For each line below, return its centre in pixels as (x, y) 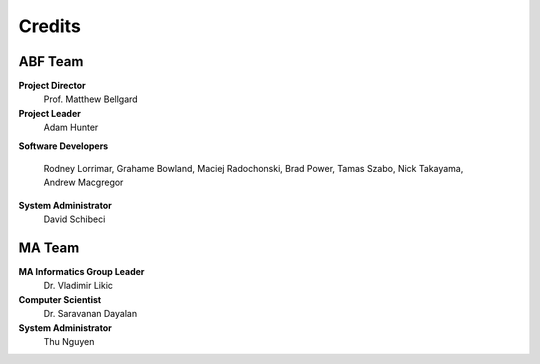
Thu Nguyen (69, 342)
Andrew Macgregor (83, 182)
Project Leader (50, 113)
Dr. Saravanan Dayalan (90, 314)
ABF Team (51, 61)
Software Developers (63, 146)
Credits (50, 26)
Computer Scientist (60, 299)
